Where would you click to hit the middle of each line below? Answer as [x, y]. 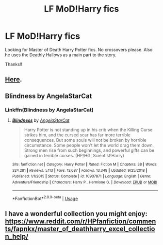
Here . [14, 79]
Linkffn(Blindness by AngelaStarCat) [49, 110]
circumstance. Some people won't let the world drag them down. [89, 145]
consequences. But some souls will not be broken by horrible [85, 140]
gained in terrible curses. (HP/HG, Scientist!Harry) [74, 156]
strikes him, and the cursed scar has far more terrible [77, 135]
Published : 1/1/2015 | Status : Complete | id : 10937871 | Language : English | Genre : [81, 176]
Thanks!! [14, 64]
